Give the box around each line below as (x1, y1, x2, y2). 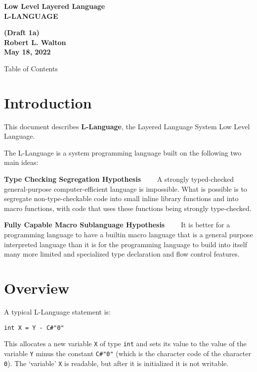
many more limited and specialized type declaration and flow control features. (4, 249, 240, 259)
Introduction (4, 92, 92, 112)
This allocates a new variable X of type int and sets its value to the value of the (4, 338, 247, 349)
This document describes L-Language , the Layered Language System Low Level (4, 121, 250, 131)
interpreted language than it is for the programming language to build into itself (4, 239, 247, 249)
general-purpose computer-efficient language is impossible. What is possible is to (4, 183, 247, 194)
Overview (4, 278, 70, 298)
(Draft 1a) (4, 27, 40, 38)
